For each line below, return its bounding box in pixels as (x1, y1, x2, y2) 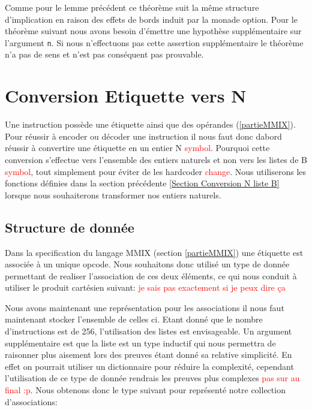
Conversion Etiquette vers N (5, 83, 247, 108)
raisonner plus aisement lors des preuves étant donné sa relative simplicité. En (5, 348, 292, 361)
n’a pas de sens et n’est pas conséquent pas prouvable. (5, 48, 204, 61)
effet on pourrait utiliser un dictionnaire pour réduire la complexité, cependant (5, 360, 294, 372)
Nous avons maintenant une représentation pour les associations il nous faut (5, 301, 284, 313)
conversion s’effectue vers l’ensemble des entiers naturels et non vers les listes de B (5, 153, 307, 165)
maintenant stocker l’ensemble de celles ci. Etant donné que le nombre (5, 313, 263, 325)
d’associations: (5, 395, 58, 408)
